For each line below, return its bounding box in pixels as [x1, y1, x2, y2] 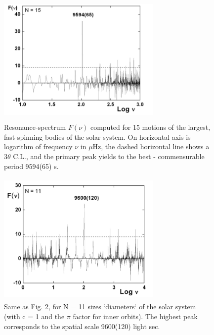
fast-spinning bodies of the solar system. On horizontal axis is [4, 131, 191, 142]
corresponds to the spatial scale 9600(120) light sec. [4, 321, 160, 331]
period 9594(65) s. [4, 161, 59, 171]
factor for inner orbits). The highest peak [73, 311, 198, 322]
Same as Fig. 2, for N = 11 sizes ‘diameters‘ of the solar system [4, 301, 196, 312]
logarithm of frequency [4, 141, 73, 152]
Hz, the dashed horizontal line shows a [92, 141, 210, 152]
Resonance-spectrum [4, 122, 66, 132]
